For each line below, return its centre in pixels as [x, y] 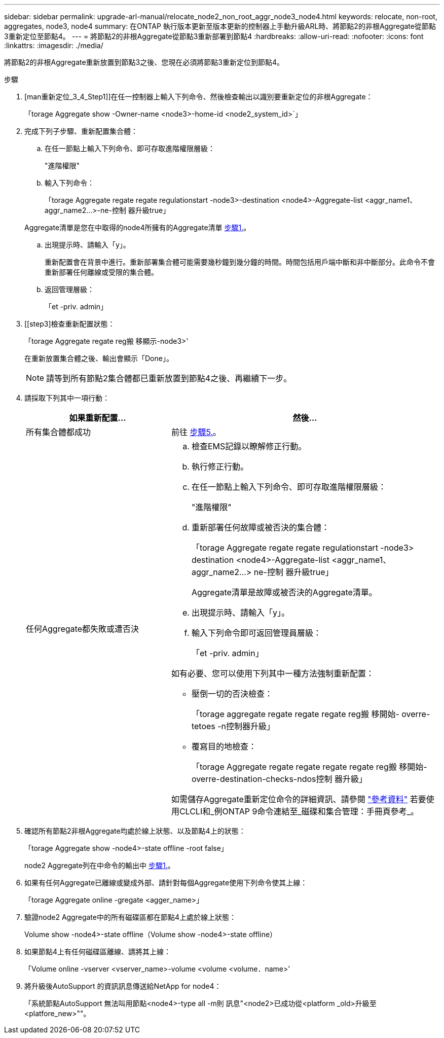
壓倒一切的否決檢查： [232, 694]
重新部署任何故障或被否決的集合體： [260, 527]
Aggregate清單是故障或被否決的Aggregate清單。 [284, 592]
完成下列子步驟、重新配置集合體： [81, 131]
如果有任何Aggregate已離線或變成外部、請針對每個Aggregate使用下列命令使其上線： [166, 883]
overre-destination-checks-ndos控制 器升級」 [279, 779]
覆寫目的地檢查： [224, 746]
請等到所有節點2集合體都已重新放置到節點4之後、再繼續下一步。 [169, 378]
